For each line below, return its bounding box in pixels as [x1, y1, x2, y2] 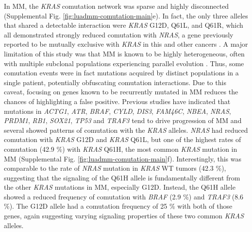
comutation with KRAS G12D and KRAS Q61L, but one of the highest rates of [4, 134, 241, 144]
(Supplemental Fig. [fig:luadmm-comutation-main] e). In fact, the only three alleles [4, 10, 248, 20]
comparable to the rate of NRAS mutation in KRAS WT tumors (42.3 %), [4, 163, 226, 173]
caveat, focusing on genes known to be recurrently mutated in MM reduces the [4, 87, 238, 97]
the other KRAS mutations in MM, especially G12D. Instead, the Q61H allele [4, 182, 235, 192]
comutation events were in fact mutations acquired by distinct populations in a [4, 68, 239, 78]
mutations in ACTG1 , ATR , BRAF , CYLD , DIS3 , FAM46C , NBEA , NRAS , [4, 106, 231, 116]
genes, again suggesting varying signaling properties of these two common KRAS [4, 211, 244, 221]
